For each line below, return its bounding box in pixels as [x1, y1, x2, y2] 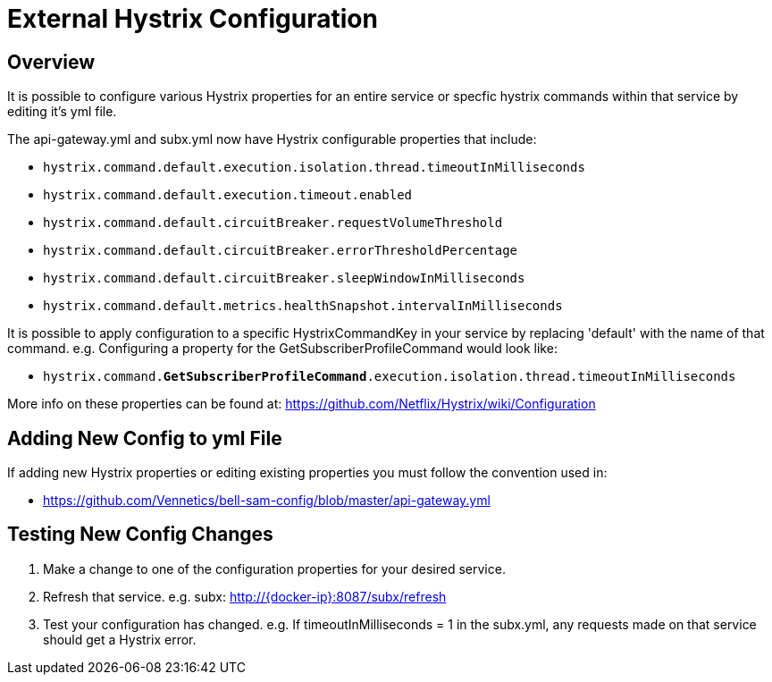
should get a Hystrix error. [43, 631, 197, 647]
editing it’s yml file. [7, 104, 117, 120]
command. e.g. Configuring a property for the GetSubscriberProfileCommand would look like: [7, 341, 558, 357]
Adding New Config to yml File [7, 426, 282, 450]
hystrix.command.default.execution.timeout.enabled [43, 188, 413, 203]
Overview [7, 50, 96, 73]
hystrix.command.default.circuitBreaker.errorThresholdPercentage [43, 243, 518, 258]
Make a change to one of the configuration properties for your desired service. [43, 560, 506, 577]
